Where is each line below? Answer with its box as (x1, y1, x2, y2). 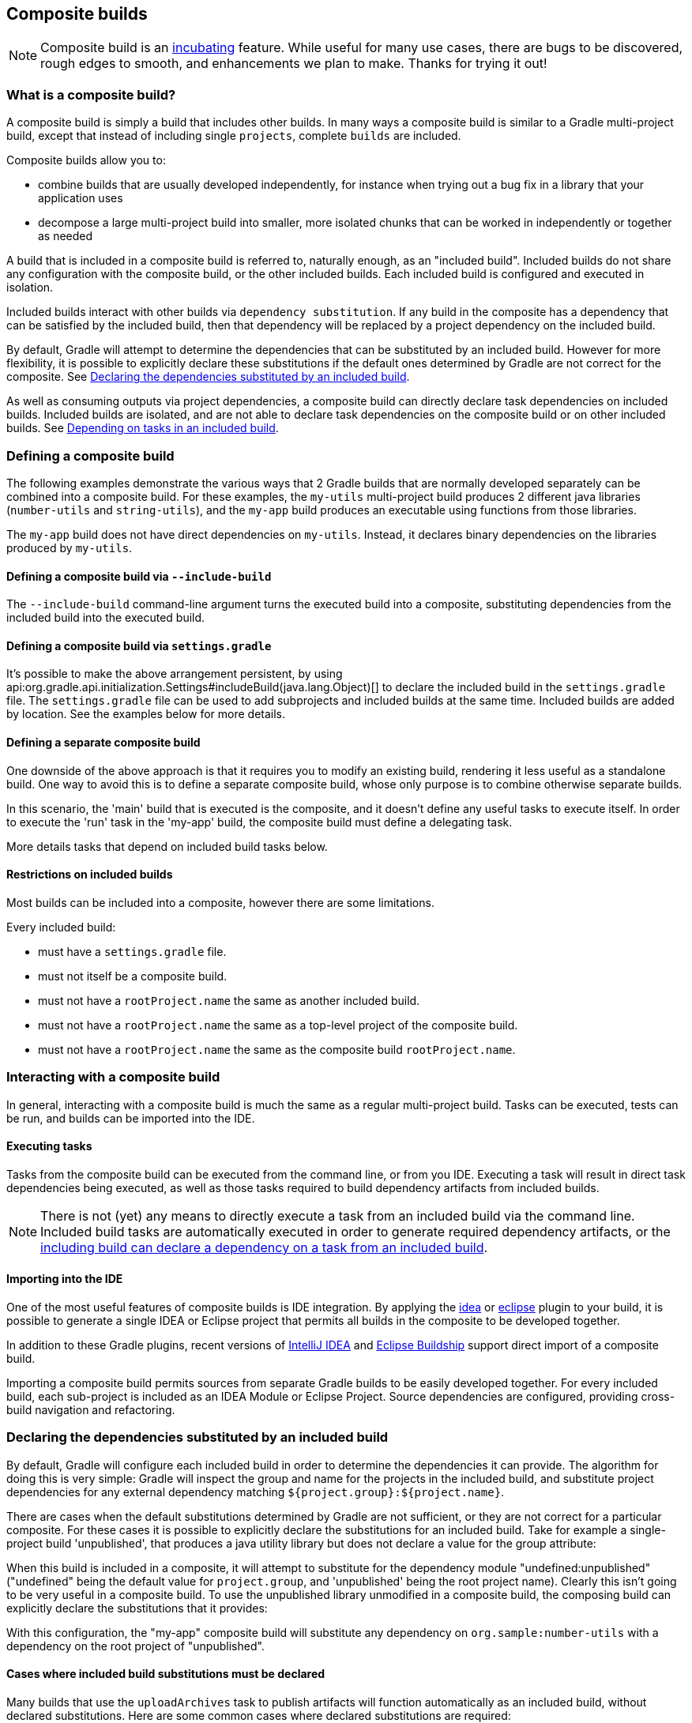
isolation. (6, 280, 54, 295)
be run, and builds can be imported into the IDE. (6, 1111, 255, 1125)
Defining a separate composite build (6, 735, 201, 749)
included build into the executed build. (6, 611, 205, 625)
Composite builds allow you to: (6, 153, 166, 167)
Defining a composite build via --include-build (6, 569, 272, 583)
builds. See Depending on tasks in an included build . (6, 421, 279, 435)
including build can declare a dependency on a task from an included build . (40, 1239, 488, 1255)
